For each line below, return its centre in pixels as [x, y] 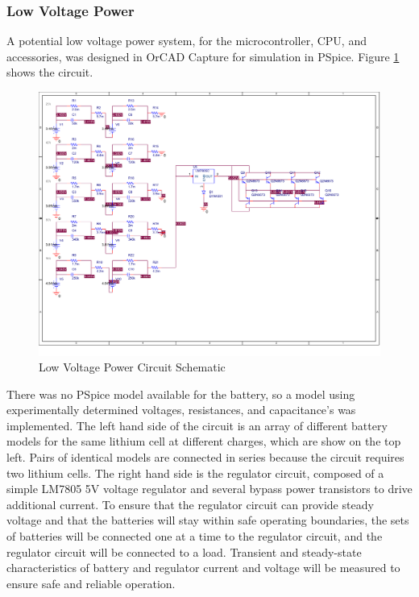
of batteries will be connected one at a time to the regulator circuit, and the [195, 536]
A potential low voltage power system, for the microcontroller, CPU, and [187, 41]
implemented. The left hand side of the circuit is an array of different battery [197, 425]
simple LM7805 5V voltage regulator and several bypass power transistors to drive [209, 489]
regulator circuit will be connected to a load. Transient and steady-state [184, 551]
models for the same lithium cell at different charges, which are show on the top [204, 441]
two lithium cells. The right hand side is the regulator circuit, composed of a [195, 473]
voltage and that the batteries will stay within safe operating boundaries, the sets [208, 520]
